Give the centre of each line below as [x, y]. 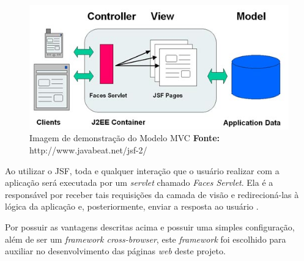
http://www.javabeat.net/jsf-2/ [88, 150]
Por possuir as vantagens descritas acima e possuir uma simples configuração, [150, 227]
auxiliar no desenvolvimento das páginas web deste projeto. [115, 251]
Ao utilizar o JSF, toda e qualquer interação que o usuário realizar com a [142, 170]
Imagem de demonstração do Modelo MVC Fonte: [125, 138]
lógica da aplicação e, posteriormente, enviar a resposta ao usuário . [132, 206]
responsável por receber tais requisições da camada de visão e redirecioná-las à [152, 194]
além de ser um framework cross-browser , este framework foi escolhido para [146, 239]
